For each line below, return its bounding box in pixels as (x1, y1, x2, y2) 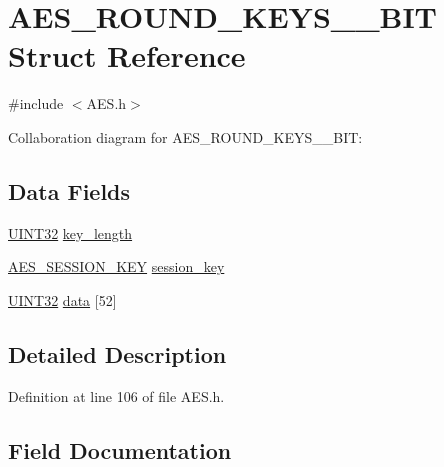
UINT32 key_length (8, 222, 133, 243)
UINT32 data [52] (8, 289, 117, 310)
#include (8, 93, 64, 114)
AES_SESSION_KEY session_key (8, 256, 225, 277)
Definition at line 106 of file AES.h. (8, 385, 225, 406)
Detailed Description (8, 338, 227, 369)
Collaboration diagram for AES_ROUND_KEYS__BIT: (8, 126, 363, 147)
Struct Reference (8, 35, 246, 76)
